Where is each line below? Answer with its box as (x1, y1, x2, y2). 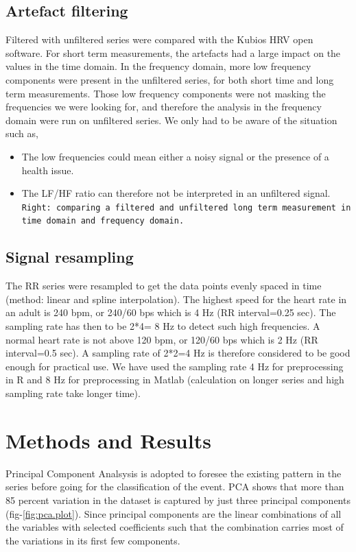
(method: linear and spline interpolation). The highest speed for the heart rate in (5, 291, 347, 306)
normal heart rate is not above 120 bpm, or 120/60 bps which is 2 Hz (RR (5, 332, 318, 346)
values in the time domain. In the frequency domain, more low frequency (5, 59, 311, 73)
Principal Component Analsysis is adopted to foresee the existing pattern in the (5, 466, 342, 480)
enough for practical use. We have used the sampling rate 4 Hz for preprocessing (5, 359, 344, 373)
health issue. (21, 163, 74, 177)
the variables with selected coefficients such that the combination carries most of (5, 520, 344, 534)
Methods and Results (5, 426, 211, 454)
